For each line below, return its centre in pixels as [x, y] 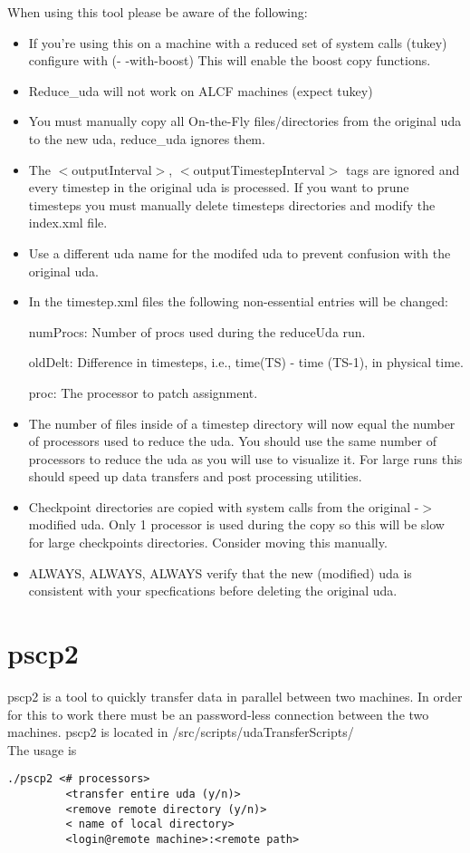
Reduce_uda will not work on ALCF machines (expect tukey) [201, 90]
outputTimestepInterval [259, 169]
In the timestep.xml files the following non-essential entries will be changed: [238, 301]
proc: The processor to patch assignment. [143, 392]
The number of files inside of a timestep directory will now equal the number [242, 423]
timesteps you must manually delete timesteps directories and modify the [232, 204]
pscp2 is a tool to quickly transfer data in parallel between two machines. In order [235, 696]
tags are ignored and [403, 169]
